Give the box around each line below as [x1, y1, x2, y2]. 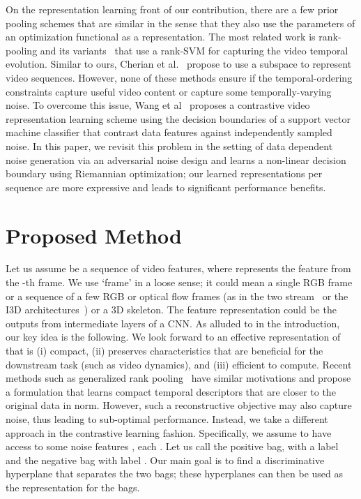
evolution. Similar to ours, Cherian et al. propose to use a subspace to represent [6, 57, 352, 71]
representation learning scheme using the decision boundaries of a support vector [6, 111, 351, 126]
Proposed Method [6, 221, 182, 249]
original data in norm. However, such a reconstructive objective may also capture [6, 398, 352, 412]
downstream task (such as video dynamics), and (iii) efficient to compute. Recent [6, 357, 352, 371]
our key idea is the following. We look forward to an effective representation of [6, 329, 341, 344]
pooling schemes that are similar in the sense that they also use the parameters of [6, 15, 355, 30]
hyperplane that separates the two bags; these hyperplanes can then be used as [6, 466, 344, 481]
